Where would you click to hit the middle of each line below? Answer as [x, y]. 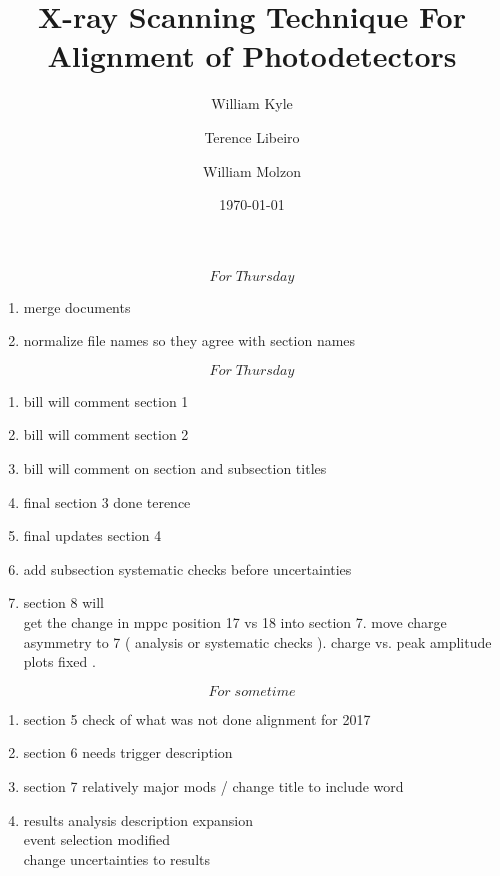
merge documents [77, 306]
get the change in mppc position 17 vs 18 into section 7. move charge [235, 622]
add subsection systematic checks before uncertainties [187, 568]
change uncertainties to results [116, 858]
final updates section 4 [92, 535]
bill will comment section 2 [106, 434]
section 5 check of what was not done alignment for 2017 [197, 718]
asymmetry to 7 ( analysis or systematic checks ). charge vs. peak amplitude [257, 641]
